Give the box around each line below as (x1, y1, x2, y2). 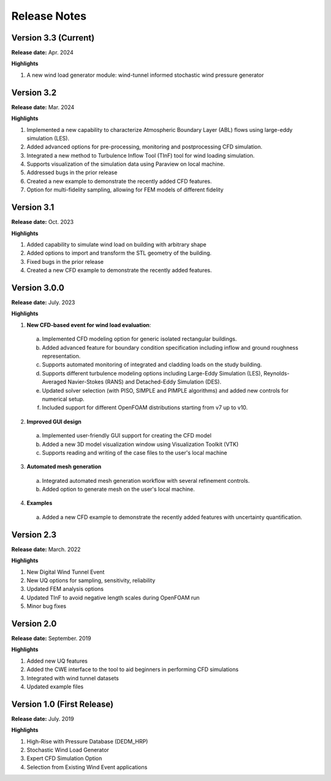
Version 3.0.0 (11, 282, 64, 293)
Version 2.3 (11, 529, 57, 540)
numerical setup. (42, 395, 85, 402)
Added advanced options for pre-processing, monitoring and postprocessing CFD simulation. (26, 143, 263, 150)
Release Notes (11, 9, 87, 23)
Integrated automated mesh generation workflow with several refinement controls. (42, 477, 250, 484)
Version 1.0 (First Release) (11, 699, 113, 709)
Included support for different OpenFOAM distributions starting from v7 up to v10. (42, 404, 248, 411)
